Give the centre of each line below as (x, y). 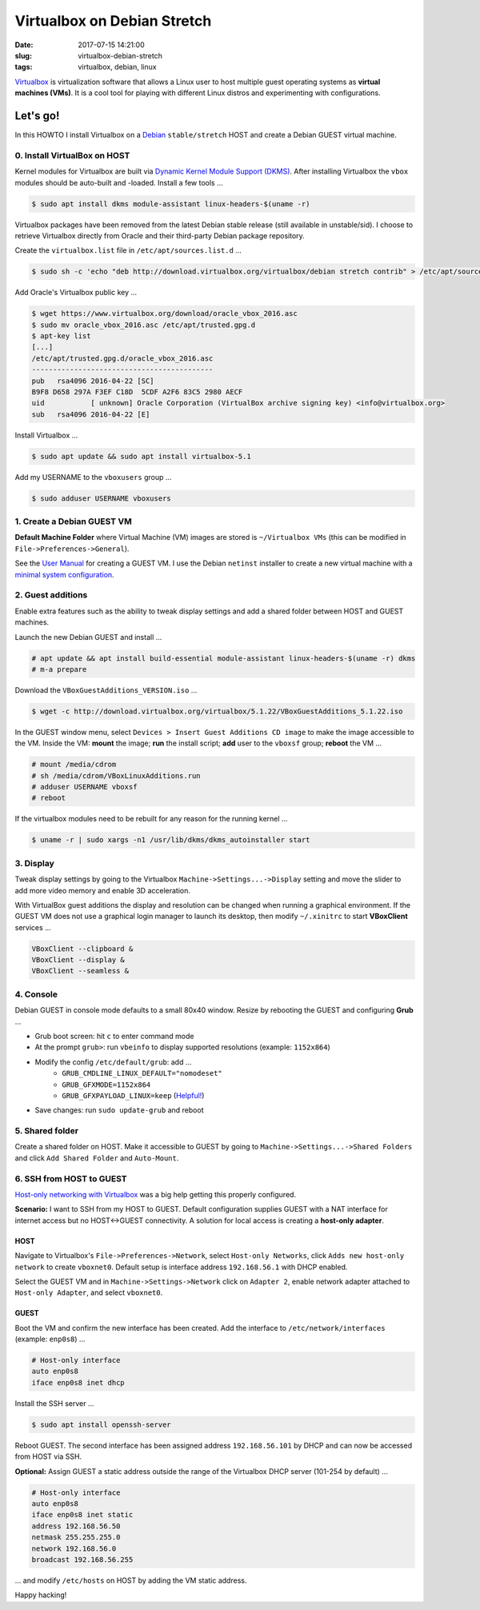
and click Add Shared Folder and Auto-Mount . (97, 1158)
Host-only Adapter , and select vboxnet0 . (89, 1292)
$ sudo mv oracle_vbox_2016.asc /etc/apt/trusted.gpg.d (144, 325)
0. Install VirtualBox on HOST (72, 155)
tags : (24, 67)
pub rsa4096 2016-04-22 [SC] (93, 381)
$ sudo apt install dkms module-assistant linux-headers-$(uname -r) (171, 204)
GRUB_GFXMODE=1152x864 (106, 1085)
